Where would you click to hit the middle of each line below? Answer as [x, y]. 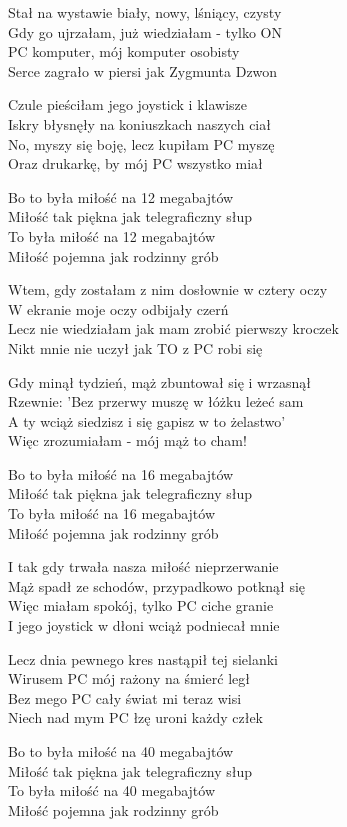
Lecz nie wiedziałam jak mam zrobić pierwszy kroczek [173, 328]
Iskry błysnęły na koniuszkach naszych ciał [139, 123]
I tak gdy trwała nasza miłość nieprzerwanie [143, 566]
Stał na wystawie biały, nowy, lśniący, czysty [145, 12]
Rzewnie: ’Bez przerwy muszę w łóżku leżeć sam [156, 401]
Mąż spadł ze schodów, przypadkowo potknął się [157, 585]
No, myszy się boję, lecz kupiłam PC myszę [141, 143]
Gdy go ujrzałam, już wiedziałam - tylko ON [145, 31]
